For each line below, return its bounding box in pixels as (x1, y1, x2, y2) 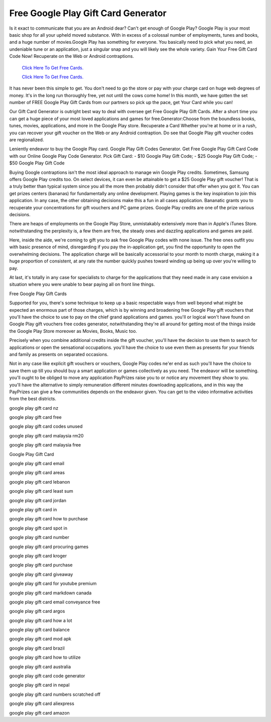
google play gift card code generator (9, 673, 85, 679)
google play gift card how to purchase (9, 516, 88, 522)
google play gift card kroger (9, 553, 67, 559)
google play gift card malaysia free (9, 442, 81, 448)
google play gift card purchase (9, 562, 73, 568)
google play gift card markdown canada (9, 590, 92, 596)
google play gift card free (9, 414, 62, 420)
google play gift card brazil (9, 645, 65, 651)
